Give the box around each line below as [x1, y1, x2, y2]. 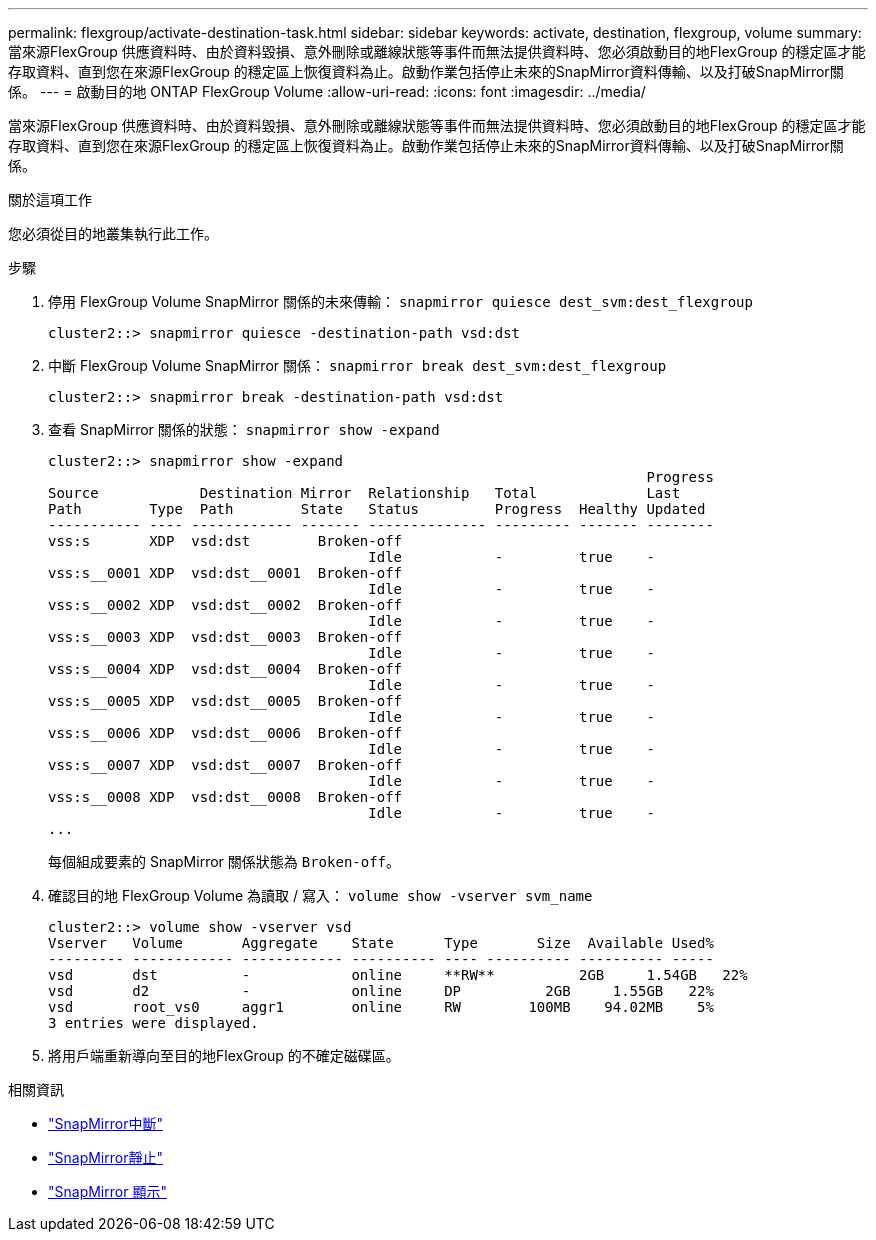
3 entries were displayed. [48, 1015, 259, 1031]
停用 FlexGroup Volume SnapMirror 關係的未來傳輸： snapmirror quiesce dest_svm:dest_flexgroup [48, 293, 753, 310]
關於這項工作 [8, 191, 92, 208]
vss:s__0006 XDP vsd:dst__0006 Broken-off [48, 725, 403, 741]
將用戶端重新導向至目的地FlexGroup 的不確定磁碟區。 [48, 1047, 400, 1064]
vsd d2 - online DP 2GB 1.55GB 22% [48, 983, 714, 999]
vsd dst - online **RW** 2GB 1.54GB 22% [48, 967, 748, 983]
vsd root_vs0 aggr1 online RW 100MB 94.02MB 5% [48, 999, 714, 1015]
